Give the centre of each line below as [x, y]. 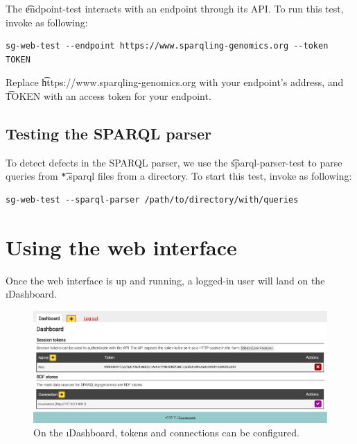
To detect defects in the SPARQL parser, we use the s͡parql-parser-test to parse [174, 162]
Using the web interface [121, 247]
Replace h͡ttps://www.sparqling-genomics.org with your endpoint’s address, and [175, 82]
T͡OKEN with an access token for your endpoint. [108, 95]
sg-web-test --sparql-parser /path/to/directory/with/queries [152, 199]
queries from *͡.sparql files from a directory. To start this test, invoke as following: [179, 176]
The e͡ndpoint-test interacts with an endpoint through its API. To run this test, [175, 8]
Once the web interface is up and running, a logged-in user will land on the [165, 280]
